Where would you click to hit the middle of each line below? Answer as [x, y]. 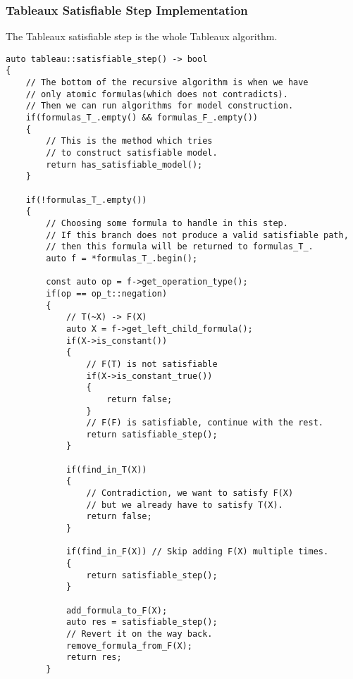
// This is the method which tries [129, 141]
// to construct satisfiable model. [132, 153]
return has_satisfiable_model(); [124, 164]
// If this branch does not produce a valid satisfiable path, [197, 235]
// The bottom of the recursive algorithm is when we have [167, 83]
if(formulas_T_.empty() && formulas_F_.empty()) [142, 118]
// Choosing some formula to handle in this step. [167, 223]
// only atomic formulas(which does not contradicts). [157, 94]
